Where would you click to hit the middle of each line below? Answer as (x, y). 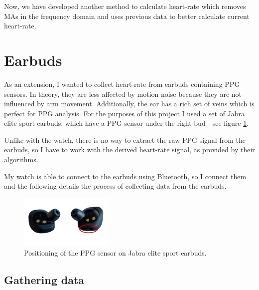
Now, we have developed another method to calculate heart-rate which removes (125, 6)
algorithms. (21, 159)
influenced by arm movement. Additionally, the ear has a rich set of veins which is (129, 104)
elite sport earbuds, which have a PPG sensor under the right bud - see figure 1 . (127, 123)
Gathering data (44, 279)
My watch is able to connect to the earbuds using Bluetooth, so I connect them (125, 176)
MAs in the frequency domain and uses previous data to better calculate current (127, 16)
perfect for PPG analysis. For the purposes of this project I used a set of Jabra (125, 113)
